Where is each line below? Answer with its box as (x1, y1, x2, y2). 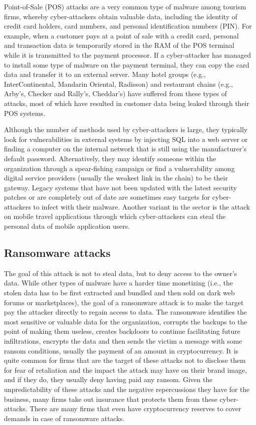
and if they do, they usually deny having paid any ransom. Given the (4, 374, 213, 385)
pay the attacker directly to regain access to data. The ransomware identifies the (4, 307, 247, 317)
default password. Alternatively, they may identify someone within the (4, 153, 216, 163)
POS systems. (4, 107, 46, 118)
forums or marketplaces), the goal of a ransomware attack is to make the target (4, 297, 244, 307)
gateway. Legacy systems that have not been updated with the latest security (4, 182, 237, 192)
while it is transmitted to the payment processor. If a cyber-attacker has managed (4, 49, 251, 60)
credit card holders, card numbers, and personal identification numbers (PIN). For (4, 21, 252, 31)
